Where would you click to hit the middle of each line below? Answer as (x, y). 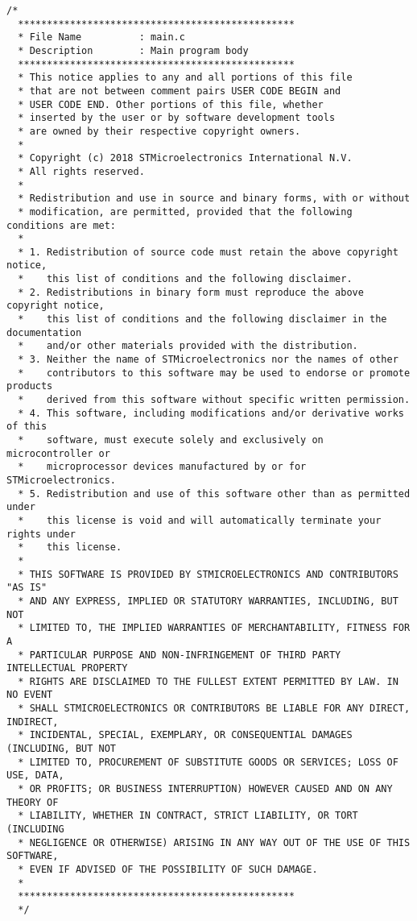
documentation (44, 332)
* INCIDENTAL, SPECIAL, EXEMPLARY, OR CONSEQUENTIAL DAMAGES (185, 735)
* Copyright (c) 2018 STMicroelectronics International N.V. (185, 158)
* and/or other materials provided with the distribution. (188, 346)
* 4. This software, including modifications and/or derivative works (211, 413)
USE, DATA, (35, 776)
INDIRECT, (33, 722)
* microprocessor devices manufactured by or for (162, 467)
